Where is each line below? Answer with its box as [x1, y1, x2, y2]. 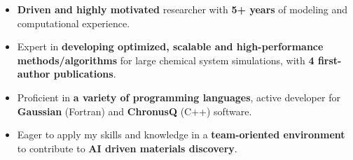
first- [317, 52, 342, 67]
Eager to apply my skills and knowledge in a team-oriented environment [17, 127, 345, 142]
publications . [53, 66, 116, 81]
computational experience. [17, 15, 130, 30]
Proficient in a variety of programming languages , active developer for [17, 89, 340, 104]
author [17, 66, 50, 81]
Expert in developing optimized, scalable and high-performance [17, 39, 324, 54]
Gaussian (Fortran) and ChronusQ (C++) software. [17, 103, 252, 118]
